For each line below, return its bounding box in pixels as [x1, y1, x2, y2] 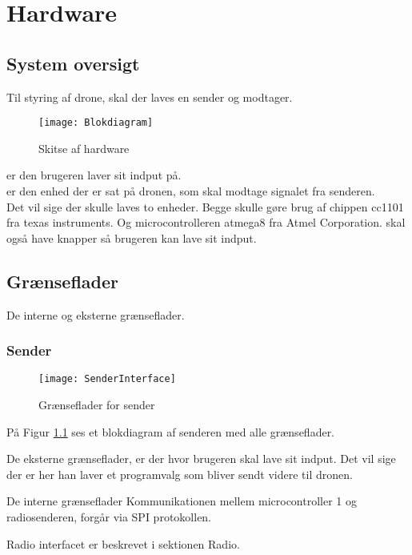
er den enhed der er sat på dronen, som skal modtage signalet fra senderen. [6, 183, 375, 199]
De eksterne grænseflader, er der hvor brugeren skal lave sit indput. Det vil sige [6, 450, 396, 467]
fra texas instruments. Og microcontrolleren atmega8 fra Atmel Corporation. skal [6, 214, 406, 231]
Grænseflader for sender [38, 396, 155, 413]
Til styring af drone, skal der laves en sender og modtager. [6, 88, 293, 105]
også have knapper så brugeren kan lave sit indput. [6, 229, 257, 246]
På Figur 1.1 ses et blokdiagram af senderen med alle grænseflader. [6, 423, 335, 440]
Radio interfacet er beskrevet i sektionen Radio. [6, 535, 240, 552]
